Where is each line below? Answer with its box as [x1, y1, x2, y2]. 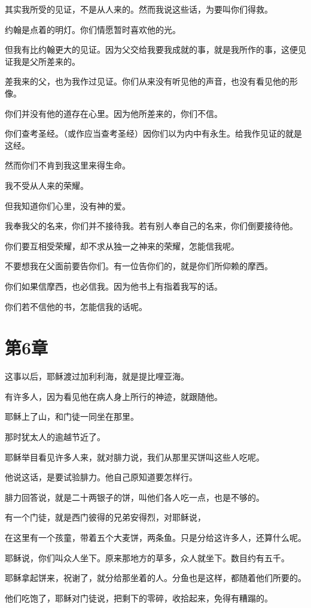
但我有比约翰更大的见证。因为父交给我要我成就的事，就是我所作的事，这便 [5, 43, 298, 56]
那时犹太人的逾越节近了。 [5, 431, 105, 443]
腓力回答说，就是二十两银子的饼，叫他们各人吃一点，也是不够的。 [5, 490, 264, 503]
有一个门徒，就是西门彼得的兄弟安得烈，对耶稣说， [5, 511, 206, 523]
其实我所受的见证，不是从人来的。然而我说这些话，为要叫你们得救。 [5, 3, 273, 15]
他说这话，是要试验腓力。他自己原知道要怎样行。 [5, 471, 197, 483]
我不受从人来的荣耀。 [5, 179, 89, 191]
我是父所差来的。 [13, 55, 80, 67]
